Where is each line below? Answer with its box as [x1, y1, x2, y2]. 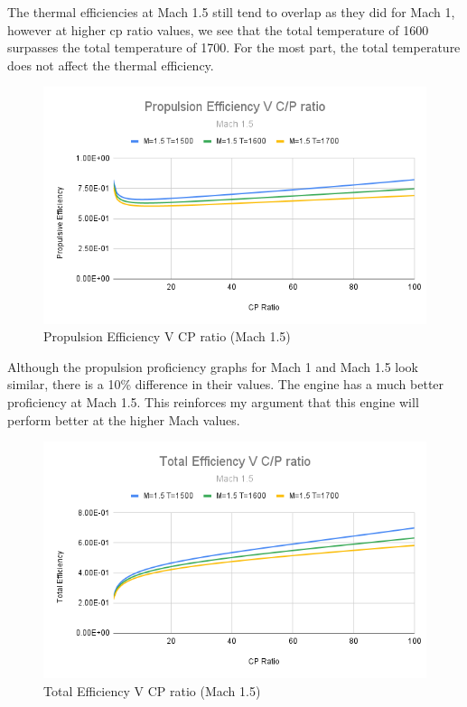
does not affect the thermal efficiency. [7, 55, 214, 74]
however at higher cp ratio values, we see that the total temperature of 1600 [7, 20, 429, 39]
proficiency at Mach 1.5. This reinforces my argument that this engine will [7, 392, 419, 411]
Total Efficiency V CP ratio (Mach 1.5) [43, 681, 261, 700]
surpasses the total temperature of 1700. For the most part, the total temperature [7, 38, 461, 57]
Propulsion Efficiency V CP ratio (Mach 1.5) [43, 327, 291, 346]
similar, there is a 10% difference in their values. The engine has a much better [7, 375, 444, 394]
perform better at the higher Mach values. [7, 410, 240, 429]
